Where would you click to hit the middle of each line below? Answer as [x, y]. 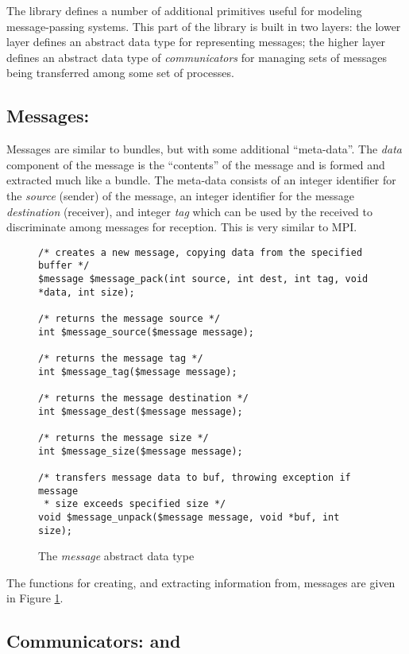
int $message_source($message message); [147, 332]
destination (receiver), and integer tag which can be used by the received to [189, 211]
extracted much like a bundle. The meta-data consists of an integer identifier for [201, 180]
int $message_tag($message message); [138, 372]
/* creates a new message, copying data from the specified [201, 252]
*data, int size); [87, 292]
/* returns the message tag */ [121, 358]
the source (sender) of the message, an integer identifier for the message [181, 195]
